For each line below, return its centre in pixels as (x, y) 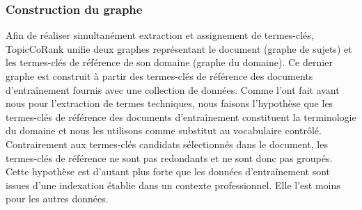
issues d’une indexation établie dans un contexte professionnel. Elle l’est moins (173, 185)
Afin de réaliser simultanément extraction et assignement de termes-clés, (160, 35)
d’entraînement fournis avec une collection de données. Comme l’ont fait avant (173, 89)
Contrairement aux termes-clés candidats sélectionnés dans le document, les (167, 144)
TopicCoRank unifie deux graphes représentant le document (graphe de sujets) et (179, 48)
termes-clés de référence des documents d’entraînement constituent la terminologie (181, 116)
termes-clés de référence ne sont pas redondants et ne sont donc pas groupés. (169, 157)
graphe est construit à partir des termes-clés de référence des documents (159, 76)
